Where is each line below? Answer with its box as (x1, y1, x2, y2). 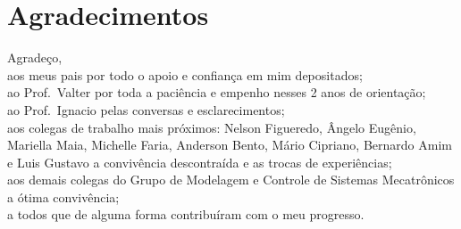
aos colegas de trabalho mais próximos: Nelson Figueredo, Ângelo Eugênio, (7, 118, 416, 136)
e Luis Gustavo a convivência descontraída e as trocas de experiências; (7, 152, 392, 171)
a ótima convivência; (7, 187, 120, 206)
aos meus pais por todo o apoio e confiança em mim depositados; (7, 65, 363, 84)
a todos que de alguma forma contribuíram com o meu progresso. (7, 205, 365, 224)
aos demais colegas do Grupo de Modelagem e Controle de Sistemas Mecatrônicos (7, 170, 455, 189)
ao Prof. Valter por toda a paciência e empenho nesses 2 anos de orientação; (7, 83, 426, 102)
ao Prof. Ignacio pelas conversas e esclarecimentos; (7, 100, 285, 119)
